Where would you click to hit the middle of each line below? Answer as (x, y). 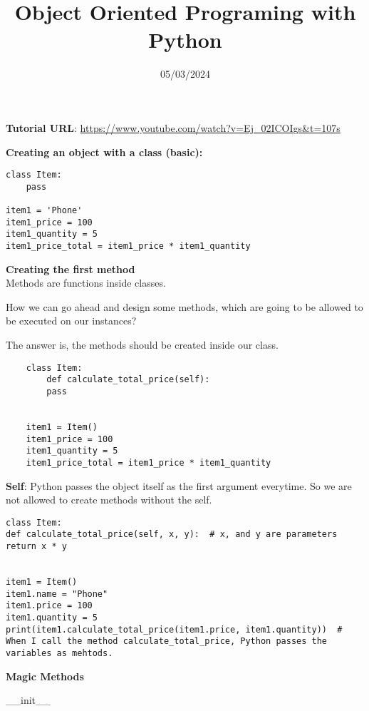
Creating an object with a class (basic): (104, 152)
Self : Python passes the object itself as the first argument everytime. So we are (179, 485)
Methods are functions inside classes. (86, 283)
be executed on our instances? (71, 321)
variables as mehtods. (59, 653)
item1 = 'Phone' (44, 211)
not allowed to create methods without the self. (109, 500)
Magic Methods (45, 676)
